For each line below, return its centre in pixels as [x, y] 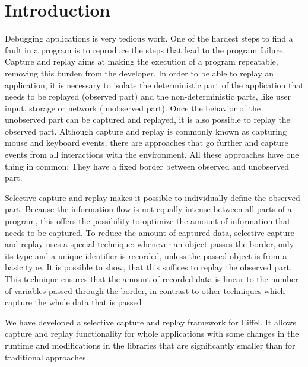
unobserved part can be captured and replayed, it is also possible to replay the [147, 119]
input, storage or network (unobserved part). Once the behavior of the [133, 108]
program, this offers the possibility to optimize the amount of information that [148, 221]
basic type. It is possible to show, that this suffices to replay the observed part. [148, 267]
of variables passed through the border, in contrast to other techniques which [145, 290]
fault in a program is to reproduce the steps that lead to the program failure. [145, 50]
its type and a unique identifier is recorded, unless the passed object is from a [146, 255]
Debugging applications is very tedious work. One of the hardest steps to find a [149, 38]
